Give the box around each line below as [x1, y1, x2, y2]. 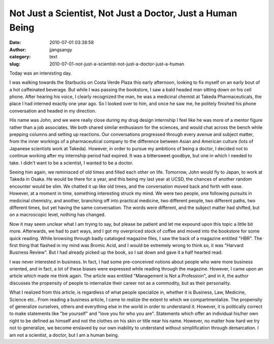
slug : [9, 61, 20, 67]
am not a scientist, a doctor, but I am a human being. [9, 332, 119, 338]
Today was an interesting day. [9, 70, 72, 76]
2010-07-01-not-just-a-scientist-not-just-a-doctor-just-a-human [49, 61, 185, 67]
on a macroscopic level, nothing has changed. [9, 212, 106, 218]
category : [9, 54, 31, 60]
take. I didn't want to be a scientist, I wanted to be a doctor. [9, 160, 133, 166]
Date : [9, 40, 21, 46]
